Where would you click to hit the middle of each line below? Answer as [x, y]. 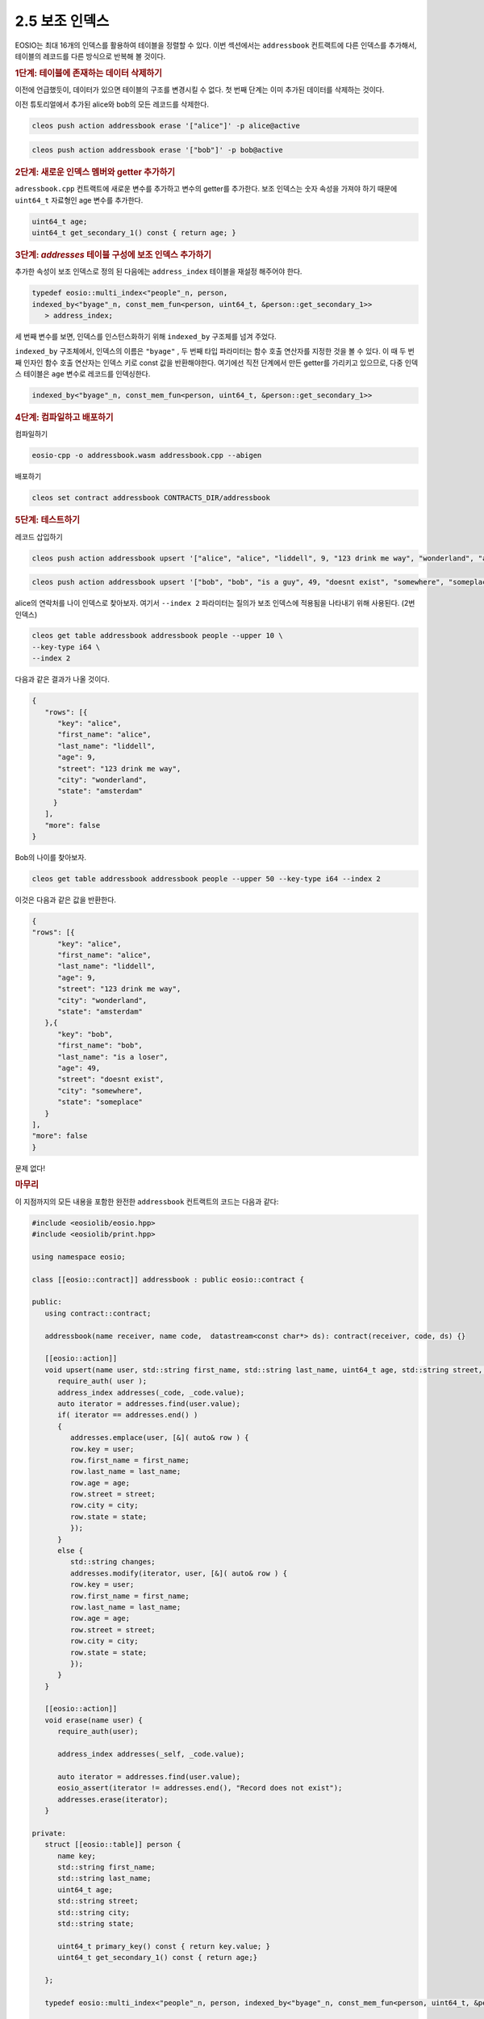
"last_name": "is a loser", [113, 1057]
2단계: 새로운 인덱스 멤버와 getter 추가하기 [95, 172]
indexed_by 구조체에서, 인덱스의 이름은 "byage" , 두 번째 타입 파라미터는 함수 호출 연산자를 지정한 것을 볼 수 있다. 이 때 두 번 [215, 351]
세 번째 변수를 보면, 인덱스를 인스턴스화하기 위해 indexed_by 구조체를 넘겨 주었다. [146, 336]
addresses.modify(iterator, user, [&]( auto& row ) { [179, 1573]
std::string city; [94, 1912]
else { [71, 1551]
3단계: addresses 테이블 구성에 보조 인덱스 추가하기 [113, 254]
